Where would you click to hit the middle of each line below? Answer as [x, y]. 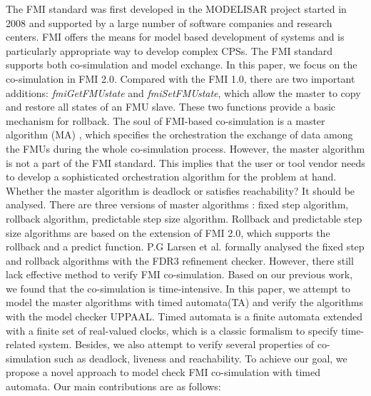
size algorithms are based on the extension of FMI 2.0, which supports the [168, 232]
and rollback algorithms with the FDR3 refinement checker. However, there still [180, 260]
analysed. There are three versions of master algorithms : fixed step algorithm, [177, 204]
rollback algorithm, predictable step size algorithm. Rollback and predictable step [184, 218]
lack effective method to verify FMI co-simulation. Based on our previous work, [179, 274]
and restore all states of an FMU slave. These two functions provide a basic [171, 107]
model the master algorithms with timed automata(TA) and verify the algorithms [184, 302]
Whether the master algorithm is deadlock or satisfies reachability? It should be [181, 190]
